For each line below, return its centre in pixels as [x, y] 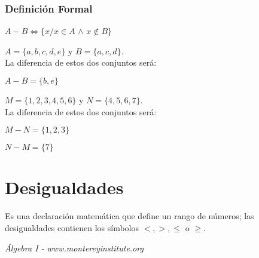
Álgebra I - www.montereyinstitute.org [74, 248]
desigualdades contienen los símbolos [72, 227]
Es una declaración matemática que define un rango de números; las [129, 216]
